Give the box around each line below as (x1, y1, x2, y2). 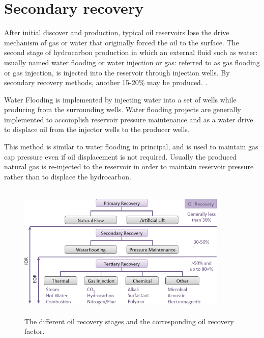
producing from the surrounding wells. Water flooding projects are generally (4, 104, 241, 115)
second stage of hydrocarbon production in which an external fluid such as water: (4, 47, 258, 58)
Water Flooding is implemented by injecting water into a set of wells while (4, 94, 237, 105)
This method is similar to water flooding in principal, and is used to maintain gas (4, 141, 258, 152)
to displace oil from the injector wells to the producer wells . (4, 124, 190, 135)
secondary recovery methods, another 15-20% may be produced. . (4, 77, 208, 88)
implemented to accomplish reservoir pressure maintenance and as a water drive (4, 114, 253, 124)
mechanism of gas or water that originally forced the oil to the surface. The (4, 37, 239, 47)
